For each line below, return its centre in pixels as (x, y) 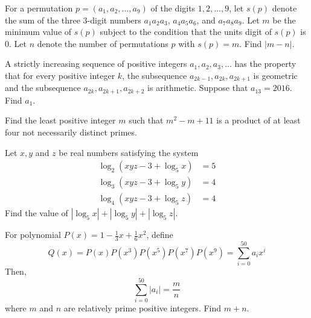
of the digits (173, 8)
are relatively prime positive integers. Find (143, 308)
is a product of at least (258, 120)
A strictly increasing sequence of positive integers (96, 64)
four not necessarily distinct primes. (71, 132)
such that (146, 120)
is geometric (275, 75)
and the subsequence (43, 88)
